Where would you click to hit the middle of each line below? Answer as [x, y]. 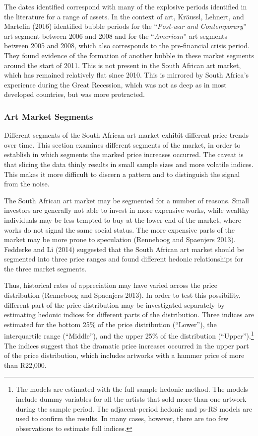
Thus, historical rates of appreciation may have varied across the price [111, 285]
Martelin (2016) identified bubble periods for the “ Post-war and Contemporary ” [125, 26]
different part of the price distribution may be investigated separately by [114, 305]
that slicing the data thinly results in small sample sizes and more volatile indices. [129, 164]
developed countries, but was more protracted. [74, 94]
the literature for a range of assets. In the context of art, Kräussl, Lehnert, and [124, 16]
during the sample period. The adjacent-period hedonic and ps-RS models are [134, 408]
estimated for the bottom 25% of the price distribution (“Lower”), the [110, 324]
